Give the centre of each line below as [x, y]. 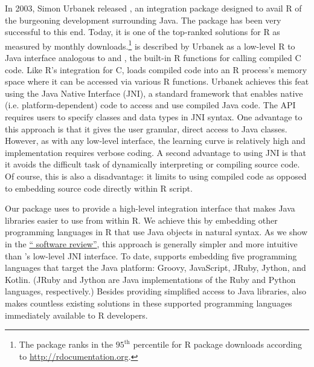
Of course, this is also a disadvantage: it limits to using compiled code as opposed [156, 176]
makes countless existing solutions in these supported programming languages [149, 303]
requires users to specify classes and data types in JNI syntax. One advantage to [154, 117]
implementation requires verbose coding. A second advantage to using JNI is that [155, 152]
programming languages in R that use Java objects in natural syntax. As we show [156, 232]
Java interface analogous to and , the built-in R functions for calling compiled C [153, 58]
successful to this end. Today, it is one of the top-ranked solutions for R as [143, 32]
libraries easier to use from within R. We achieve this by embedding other [141, 220]
